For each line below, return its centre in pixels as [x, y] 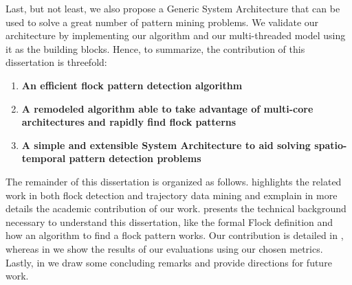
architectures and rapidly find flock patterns [129, 122]
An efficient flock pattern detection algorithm [132, 85]
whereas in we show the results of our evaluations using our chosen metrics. [164, 248]
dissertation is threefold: [56, 62]
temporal [44, 158]
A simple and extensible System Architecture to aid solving [166, 145]
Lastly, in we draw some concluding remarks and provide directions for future [169, 262]
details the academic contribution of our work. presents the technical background [176, 208]
